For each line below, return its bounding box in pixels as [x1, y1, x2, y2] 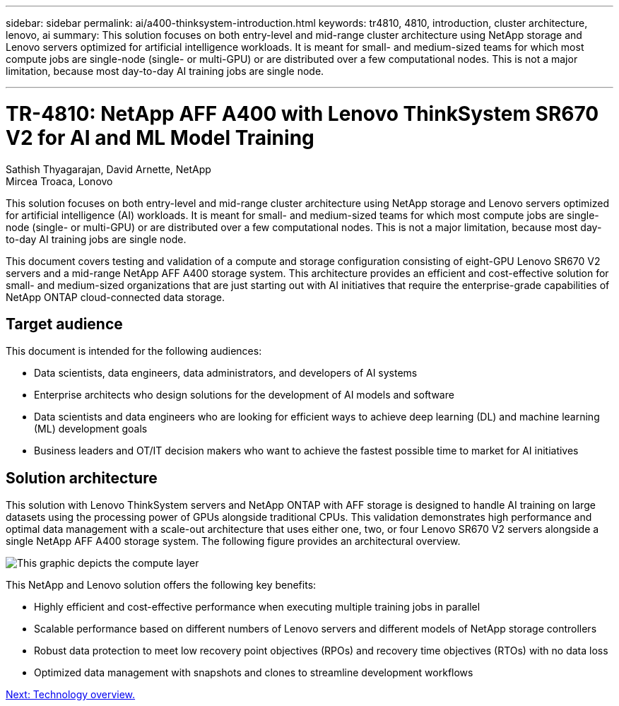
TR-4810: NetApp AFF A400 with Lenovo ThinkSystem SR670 [6, 101, 599, 126]
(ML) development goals [34, 423, 148, 435]
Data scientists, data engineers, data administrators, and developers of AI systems [34, 367, 418, 380]
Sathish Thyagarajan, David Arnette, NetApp [6, 163, 211, 175]
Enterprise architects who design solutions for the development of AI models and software [34, 389, 454, 401]
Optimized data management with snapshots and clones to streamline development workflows [34, 666, 473, 679]
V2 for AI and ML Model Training [6, 125, 314, 150]
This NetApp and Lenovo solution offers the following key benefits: [6, 579, 317, 592]
